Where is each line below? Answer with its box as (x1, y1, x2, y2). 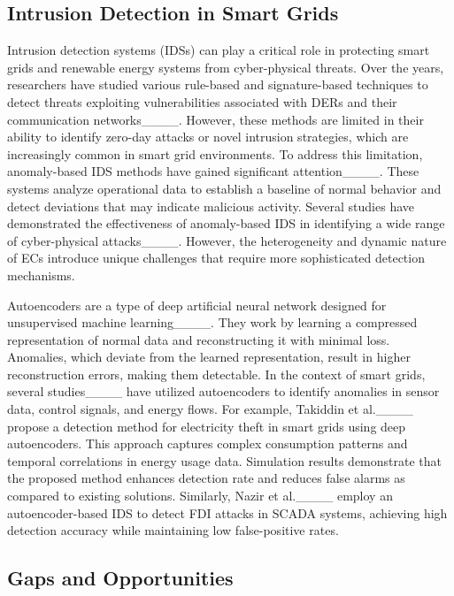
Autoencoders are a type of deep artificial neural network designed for (7, 295, 387, 314)
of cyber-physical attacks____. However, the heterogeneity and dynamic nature (7, 231, 447, 249)
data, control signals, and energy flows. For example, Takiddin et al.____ (7, 400, 413, 418)
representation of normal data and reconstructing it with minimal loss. (7, 330, 390, 348)
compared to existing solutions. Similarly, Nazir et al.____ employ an (7, 486, 393, 505)
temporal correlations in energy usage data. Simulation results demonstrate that (7, 451, 442, 470)
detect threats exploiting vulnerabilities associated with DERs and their (7, 92, 397, 111)
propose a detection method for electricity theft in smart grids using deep (7, 416, 406, 435)
